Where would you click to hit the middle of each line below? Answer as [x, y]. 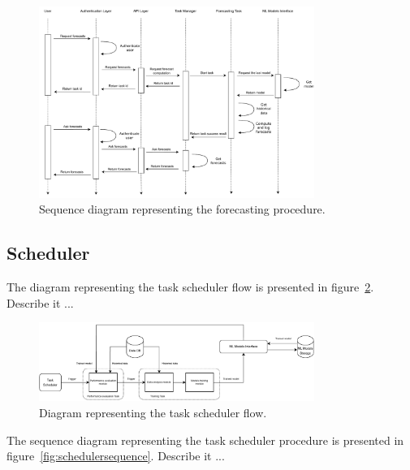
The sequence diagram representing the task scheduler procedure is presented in [205, 440]
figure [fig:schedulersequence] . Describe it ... [116, 456]
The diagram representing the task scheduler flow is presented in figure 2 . [190, 287]
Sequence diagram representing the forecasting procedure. [182, 209]
